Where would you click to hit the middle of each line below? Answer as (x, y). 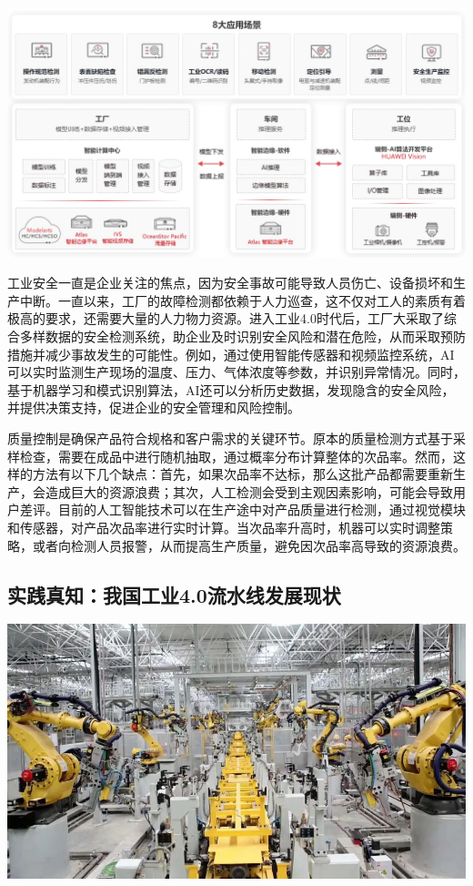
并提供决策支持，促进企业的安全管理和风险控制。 (154, 407)
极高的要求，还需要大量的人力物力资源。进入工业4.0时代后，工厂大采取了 (226, 318)
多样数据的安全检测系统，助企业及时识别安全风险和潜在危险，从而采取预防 (242, 336)
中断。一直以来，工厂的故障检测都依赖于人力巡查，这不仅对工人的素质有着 (242, 300)
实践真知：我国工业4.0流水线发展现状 (174, 594)
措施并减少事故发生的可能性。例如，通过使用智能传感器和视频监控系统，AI (231, 354)
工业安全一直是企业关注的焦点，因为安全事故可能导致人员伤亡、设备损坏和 (230, 283)
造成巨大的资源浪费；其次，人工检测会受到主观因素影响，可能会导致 (249, 491)
